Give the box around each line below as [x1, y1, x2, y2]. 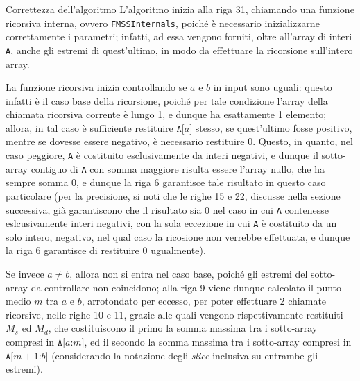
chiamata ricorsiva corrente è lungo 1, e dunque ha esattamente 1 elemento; [6, 107, 327, 121]
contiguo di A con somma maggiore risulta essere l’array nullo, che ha [31, 161, 325, 176]
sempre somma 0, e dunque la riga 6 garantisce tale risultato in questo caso [6, 175, 326, 189]
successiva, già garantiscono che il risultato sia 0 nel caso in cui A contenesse [6, 202, 329, 217]
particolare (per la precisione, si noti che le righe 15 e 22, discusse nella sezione [6, 188, 341, 203]
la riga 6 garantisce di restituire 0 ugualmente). [6, 243, 206, 257]
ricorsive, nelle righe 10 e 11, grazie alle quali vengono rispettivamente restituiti [6, 307, 343, 321]
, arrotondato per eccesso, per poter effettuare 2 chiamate [81, 294, 327, 308]
